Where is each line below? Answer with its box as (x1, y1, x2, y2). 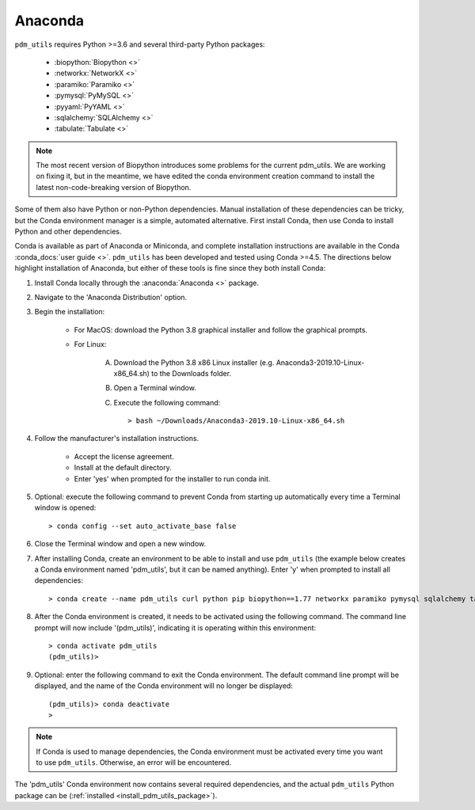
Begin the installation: (34, 307, 105, 317)
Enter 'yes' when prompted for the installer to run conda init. (74, 473, 271, 483)
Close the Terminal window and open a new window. (34, 539, 207, 549)
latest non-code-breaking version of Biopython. (36, 182, 192, 192)
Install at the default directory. (74, 463, 172, 473)
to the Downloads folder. (151, 368, 232, 378)
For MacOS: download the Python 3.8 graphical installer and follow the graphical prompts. (74, 325, 368, 334)
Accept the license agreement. (74, 451, 174, 461)
